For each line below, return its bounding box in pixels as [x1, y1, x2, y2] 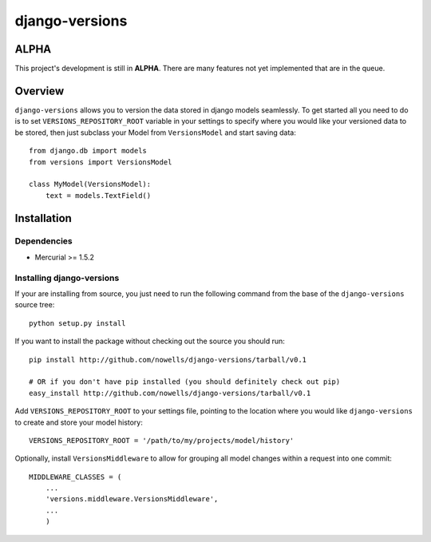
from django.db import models [29, 146, 148, 156]
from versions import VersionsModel [29, 157, 172, 167]
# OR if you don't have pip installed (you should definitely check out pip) [29, 378, 341, 386]
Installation [14, 212, 72, 225]
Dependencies [14, 235, 73, 247]
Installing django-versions [14, 272, 120, 283]
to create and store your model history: [14, 417, 144, 427]
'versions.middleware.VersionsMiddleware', [45, 495, 219, 504]
